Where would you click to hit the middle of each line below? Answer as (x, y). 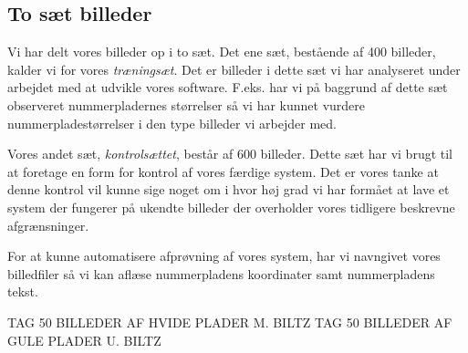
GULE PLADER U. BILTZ (84, 340)
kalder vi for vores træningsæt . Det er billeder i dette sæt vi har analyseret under (234, 69)
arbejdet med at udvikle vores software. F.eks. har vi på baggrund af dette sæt (228, 87)
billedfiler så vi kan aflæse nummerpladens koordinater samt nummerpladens (221, 273)
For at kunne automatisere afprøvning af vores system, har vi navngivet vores (224, 256)
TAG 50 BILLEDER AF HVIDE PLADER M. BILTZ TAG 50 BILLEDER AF (230, 322)
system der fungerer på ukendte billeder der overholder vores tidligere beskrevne (231, 207)
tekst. (23, 291)
